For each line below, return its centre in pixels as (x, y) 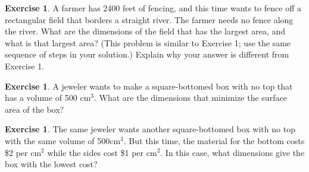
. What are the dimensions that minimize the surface (191, 98)
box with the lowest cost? (51, 164)
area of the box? (35, 109)
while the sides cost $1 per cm (102, 152)
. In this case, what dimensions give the (232, 152)
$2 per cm (23, 152)
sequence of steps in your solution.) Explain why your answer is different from (147, 54)
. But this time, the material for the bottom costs (214, 140)
